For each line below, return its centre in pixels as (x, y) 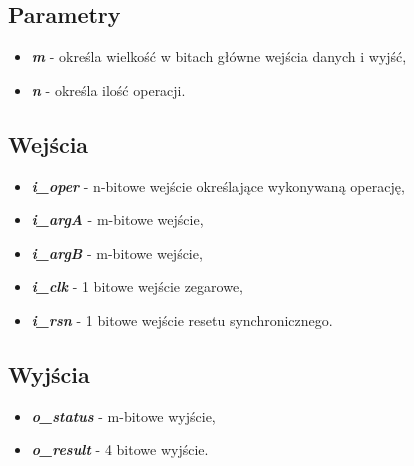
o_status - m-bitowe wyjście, (123, 415)
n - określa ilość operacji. (108, 89)
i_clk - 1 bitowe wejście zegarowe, (137, 286)
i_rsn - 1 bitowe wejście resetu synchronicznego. (182, 319)
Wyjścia (49, 373)
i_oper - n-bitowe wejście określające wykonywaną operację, (218, 185)
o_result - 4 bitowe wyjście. (120, 449)
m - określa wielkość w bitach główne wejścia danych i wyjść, (219, 56)
